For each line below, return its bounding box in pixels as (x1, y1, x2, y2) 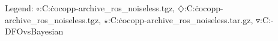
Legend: (5, 2, 34, 14)
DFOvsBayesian (5, 25, 64, 37)
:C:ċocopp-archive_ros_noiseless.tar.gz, (107, 13, 253, 26)
